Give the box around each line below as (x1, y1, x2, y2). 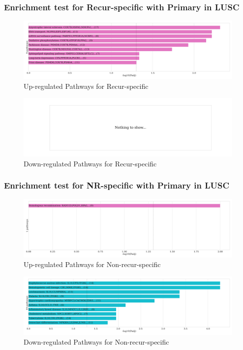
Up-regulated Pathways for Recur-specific (24, 81, 149, 91)
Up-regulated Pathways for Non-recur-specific (24, 259, 161, 269)
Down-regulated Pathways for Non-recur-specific (24, 336, 169, 347)
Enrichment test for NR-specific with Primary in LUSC (4, 179, 230, 191)
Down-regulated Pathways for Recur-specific (24, 158, 157, 168)
